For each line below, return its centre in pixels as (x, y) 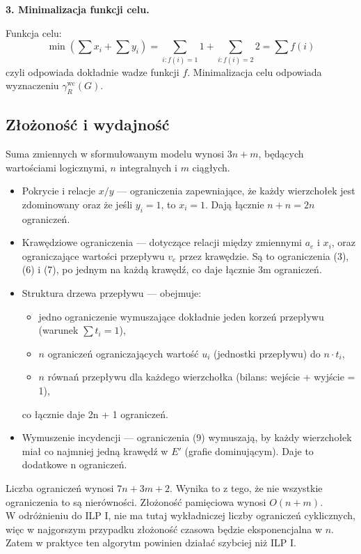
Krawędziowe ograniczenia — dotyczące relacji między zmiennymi (162, 242)
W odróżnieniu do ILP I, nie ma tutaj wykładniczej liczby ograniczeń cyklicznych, (180, 515)
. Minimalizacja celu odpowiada (255, 71)
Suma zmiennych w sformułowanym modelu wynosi (115, 154)
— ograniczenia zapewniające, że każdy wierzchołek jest (236, 191)
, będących (281, 154)
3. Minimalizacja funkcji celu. (78, 9)
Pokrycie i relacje (59, 191)
